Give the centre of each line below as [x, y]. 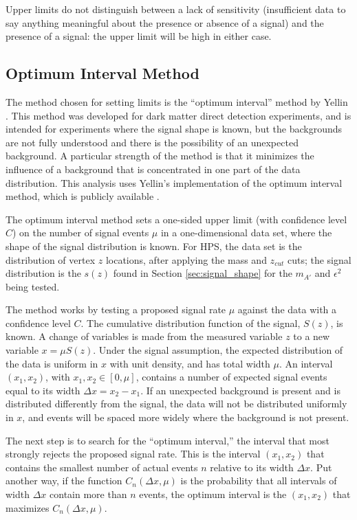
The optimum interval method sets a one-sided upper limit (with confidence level [176, 219]
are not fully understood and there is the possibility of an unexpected [152, 142]
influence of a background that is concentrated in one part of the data [153, 169]
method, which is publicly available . [83, 196]
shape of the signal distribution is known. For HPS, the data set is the [154, 246]
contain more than [88, 494]
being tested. [33, 286]
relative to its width [252, 467]
